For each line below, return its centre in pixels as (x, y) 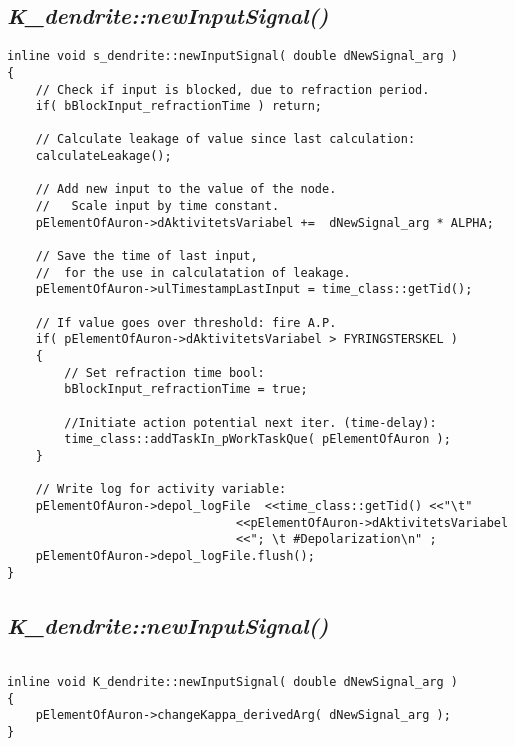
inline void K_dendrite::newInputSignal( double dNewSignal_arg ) (233, 682)
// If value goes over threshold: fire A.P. (186, 322)
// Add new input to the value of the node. (186, 189)
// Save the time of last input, (146, 256)
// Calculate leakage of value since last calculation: (225, 139)
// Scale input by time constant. (157, 206)
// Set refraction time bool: (164, 372)
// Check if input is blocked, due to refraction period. (232, 89)
